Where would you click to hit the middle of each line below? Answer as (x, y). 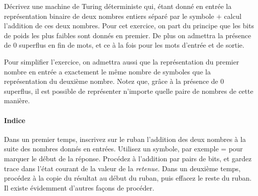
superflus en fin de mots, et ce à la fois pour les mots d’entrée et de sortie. (132, 45)
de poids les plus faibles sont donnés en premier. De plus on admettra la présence (128, 35)
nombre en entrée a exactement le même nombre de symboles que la (107, 71)
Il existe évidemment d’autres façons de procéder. (79, 187)
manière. (17, 100)
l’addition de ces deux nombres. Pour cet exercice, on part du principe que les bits (129, 26)
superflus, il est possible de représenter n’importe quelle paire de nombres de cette (129, 91)
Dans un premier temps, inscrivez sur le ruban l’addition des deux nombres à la (125, 139)
